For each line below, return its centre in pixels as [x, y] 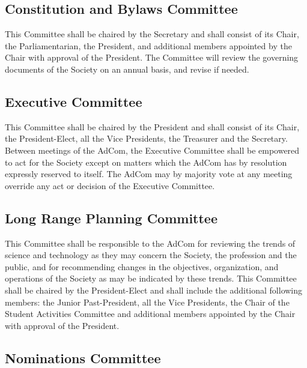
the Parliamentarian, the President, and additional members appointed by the [148, 45]
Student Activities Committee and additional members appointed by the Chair [150, 314]
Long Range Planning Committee [111, 218]
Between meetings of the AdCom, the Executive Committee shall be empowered [152, 150]
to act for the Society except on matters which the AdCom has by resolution [146, 162]
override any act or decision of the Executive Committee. [110, 185]
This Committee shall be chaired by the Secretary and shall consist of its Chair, [152, 34]
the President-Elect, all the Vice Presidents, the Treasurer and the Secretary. [146, 138]
